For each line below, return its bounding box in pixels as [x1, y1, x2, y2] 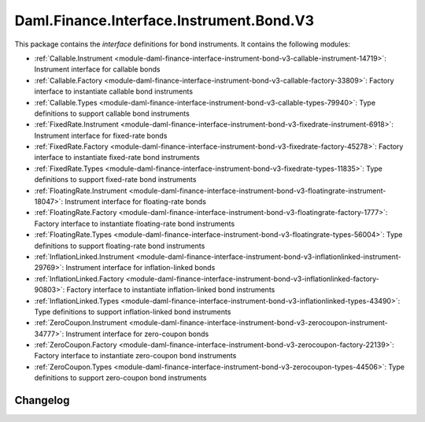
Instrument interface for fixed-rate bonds [34, 131, 168, 140]
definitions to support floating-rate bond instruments [34, 241, 205, 250]
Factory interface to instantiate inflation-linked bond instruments [66, 285, 275, 294]
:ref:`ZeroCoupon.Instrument [34, 318, 128, 328]
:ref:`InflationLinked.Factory [34, 274, 124, 283]
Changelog [14, 394, 70, 407]
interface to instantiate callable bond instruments [34, 87, 193, 96]
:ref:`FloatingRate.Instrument [34, 186, 128, 195]
